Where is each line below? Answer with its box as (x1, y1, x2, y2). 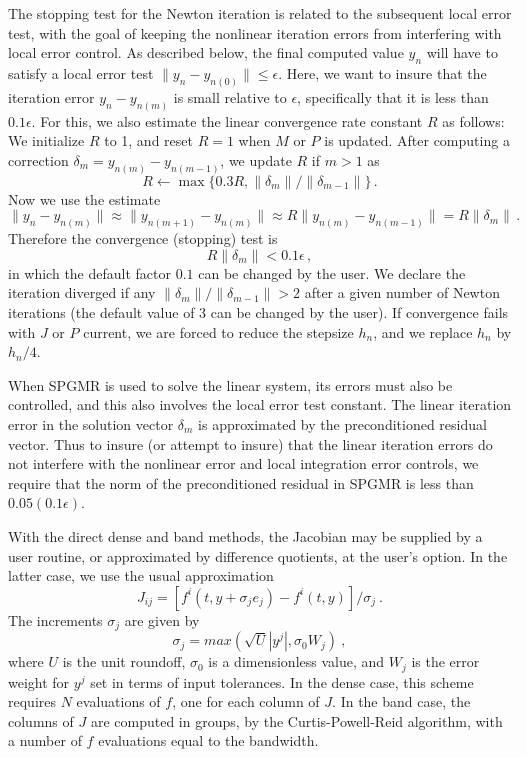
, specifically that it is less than (297, 86, 489, 107)
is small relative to (173, 86, 287, 107)
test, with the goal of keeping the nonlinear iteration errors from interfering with (8, 22, 502, 43)
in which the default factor (8, 262, 172, 283)
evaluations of (76, 691, 161, 712)
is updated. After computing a (324, 130, 510, 151)
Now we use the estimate (8, 188, 161, 209)
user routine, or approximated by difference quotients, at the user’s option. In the (8, 545, 508, 566)
